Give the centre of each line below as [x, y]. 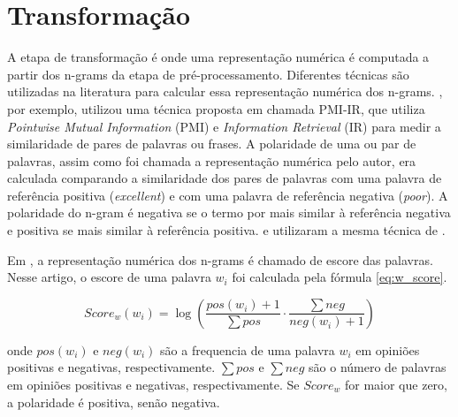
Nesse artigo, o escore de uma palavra [109, 277]
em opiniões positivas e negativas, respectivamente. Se [153, 385]
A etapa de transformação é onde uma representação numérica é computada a [218, 57]
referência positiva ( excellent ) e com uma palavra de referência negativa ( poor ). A [228, 195]
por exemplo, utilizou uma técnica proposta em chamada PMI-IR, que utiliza [216, 108]
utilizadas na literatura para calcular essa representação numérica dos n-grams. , [225, 91]
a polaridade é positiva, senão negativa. [114, 402]
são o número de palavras [378, 367]
